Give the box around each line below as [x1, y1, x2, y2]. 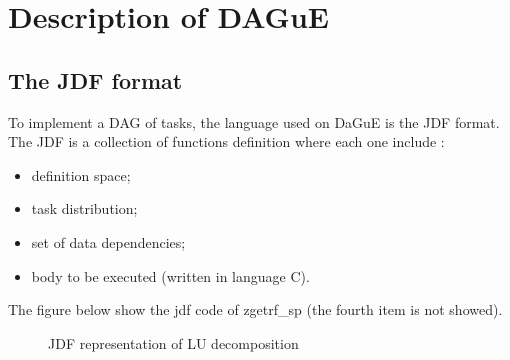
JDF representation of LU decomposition [48, 332, 299, 353]
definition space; [31, 164, 131, 185]
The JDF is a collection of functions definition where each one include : [8, 131, 445, 152]
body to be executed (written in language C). [31, 265, 310, 286]
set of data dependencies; [31, 231, 186, 252]
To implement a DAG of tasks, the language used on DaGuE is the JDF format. [8, 111, 500, 132]
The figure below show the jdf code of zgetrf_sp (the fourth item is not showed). [8, 299, 503, 320]
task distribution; [31, 198, 138, 219]
